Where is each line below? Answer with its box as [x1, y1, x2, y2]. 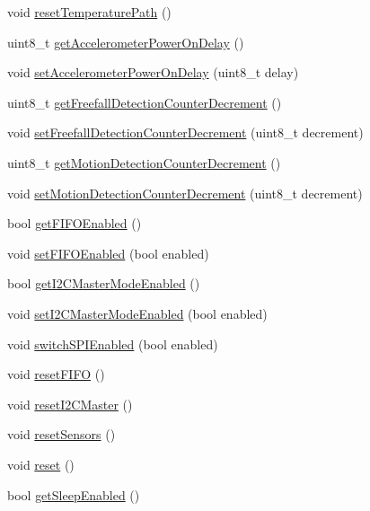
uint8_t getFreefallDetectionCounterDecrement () [7, 93, 282, 111]
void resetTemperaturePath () [7, 3, 172, 21]
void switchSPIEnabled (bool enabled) [7, 334, 218, 353]
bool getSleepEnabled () [7, 485, 140, 504]
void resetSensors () [7, 425, 116, 444]
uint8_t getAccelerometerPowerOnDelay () [7, 32, 244, 51]
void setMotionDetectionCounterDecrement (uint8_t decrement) [7, 183, 363, 202]
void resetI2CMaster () [7, 394, 133, 413]
